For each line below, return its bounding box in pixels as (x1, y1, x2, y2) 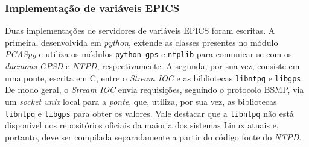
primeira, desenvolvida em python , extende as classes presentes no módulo (5, 36, 278, 48)
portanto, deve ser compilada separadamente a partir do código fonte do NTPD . (5, 130, 302, 143)
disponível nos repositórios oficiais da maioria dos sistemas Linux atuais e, (5, 119, 279, 131)
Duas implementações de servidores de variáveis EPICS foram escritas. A (5, 24, 275, 37)
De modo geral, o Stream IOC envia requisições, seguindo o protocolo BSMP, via (5, 83, 304, 96)
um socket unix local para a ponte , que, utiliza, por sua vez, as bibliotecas (5, 95, 277, 107)
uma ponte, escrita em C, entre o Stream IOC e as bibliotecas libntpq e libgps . (5, 71, 304, 84)
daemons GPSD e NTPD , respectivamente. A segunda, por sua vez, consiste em (5, 60, 300, 72)
